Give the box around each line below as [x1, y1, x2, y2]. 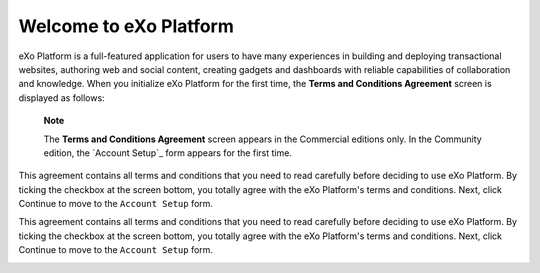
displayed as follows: [18, 91, 105, 104]
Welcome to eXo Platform [18, 15, 234, 37]
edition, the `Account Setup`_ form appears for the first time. [43, 146, 292, 159]
